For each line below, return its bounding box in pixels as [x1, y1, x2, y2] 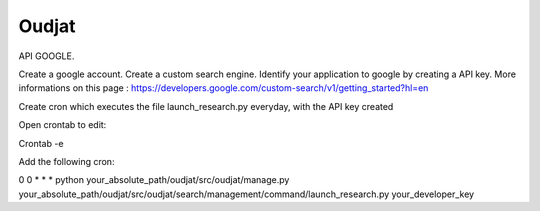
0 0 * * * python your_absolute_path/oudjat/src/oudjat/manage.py [18, 174, 290, 186]
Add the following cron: [18, 155, 115, 167]
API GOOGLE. [18, 50, 75, 62]
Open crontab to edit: [18, 119, 107, 131]
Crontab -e [18, 137, 64, 149]
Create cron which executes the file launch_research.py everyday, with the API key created [18, 100, 394, 112]
